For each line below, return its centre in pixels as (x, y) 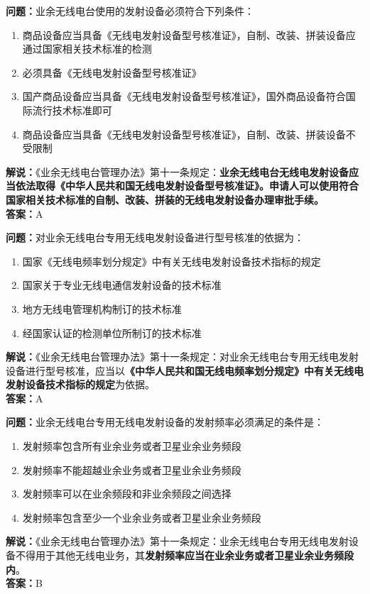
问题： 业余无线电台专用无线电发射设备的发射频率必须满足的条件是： (165, 422)
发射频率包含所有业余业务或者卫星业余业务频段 (132, 446)
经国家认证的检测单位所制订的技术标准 (112, 332)
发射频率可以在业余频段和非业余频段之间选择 (127, 494)
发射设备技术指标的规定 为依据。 (80, 384)
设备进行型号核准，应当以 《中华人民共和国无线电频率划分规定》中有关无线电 (185, 370)
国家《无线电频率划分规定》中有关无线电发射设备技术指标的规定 (172, 261)
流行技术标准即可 (72, 110)
